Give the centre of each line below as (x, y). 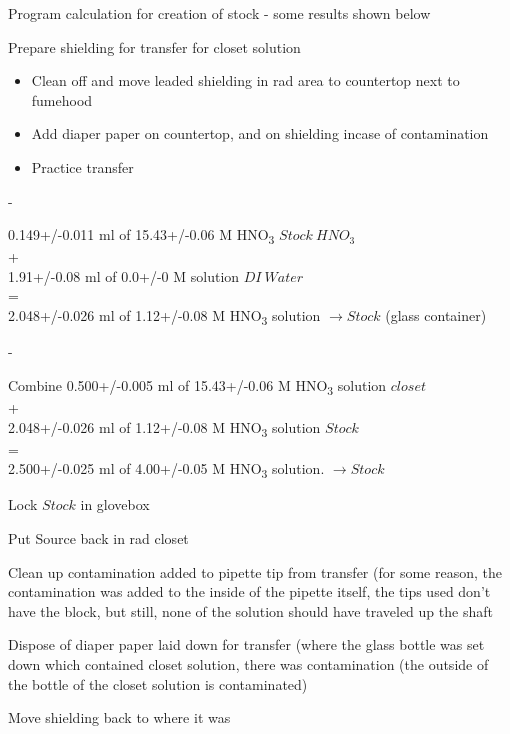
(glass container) (436, 315)
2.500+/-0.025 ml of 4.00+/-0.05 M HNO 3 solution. (166, 470)
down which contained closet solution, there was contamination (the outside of (248, 663)
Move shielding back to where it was (119, 717)
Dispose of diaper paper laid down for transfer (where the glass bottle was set (246, 644)
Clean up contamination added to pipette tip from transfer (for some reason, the (255, 571)
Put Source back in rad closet (98, 537)
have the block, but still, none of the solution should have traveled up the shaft (250, 610)
